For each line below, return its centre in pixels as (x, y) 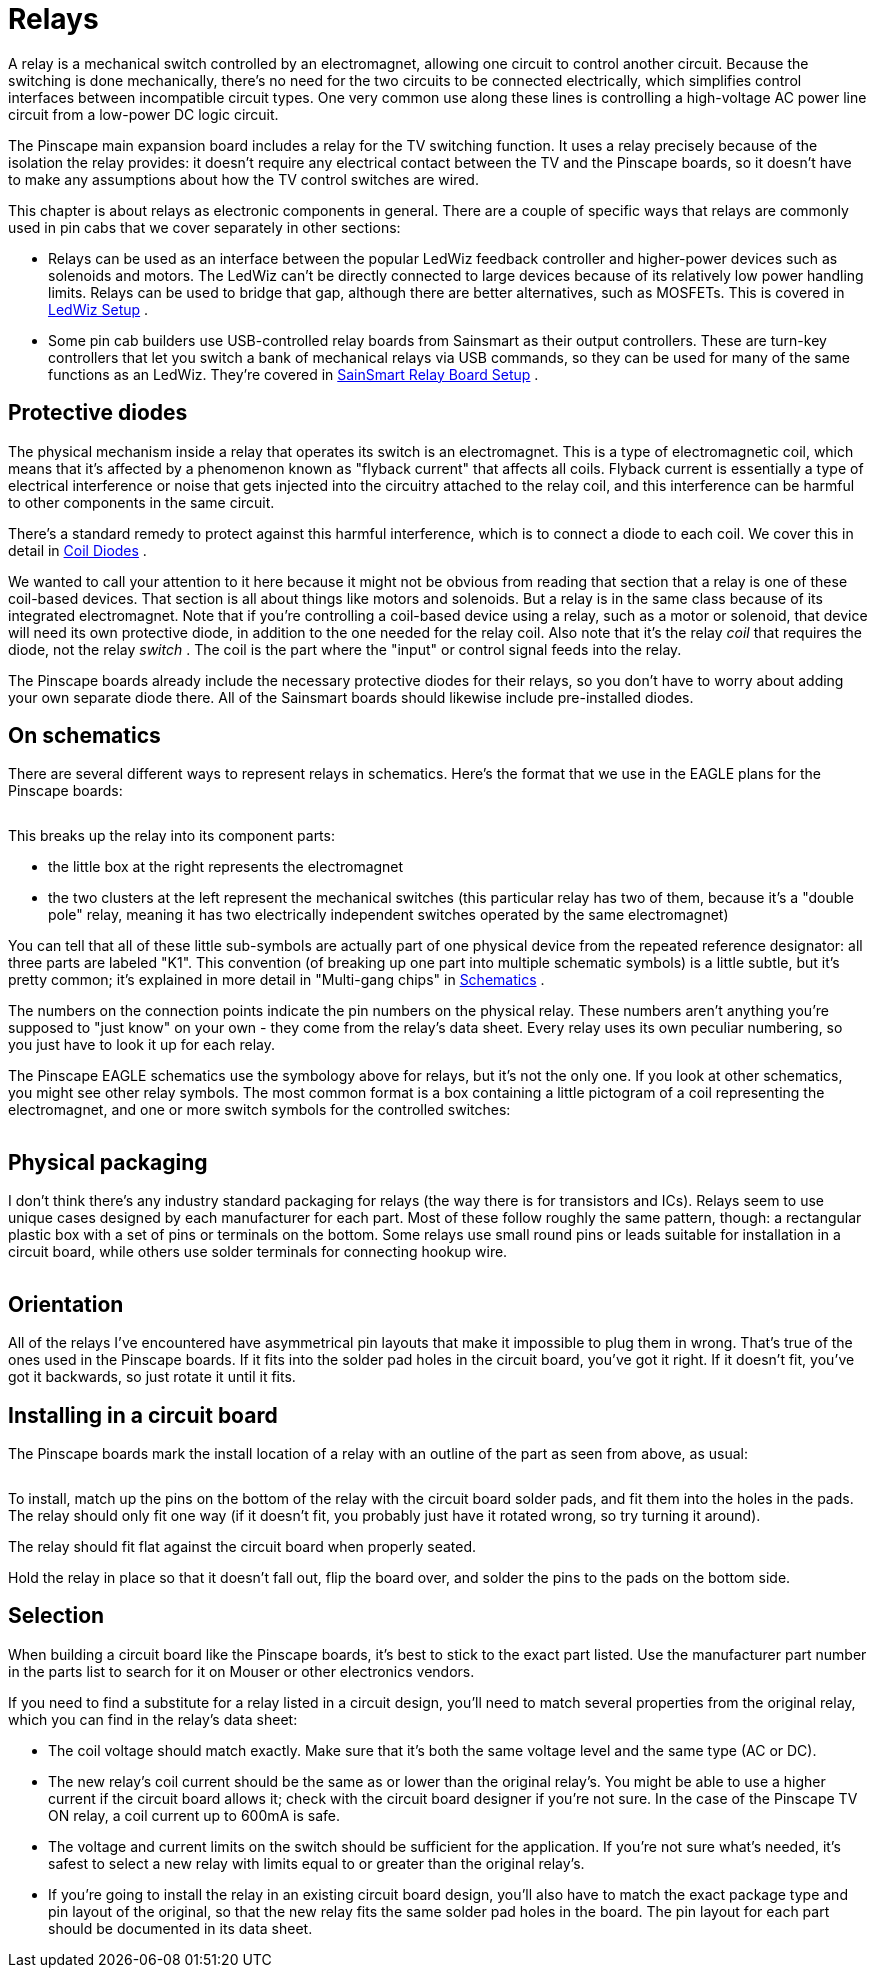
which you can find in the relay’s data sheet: (153, 1719)
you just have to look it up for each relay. (141, 1045)
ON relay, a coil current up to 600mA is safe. (194, 1815)
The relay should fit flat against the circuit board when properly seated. (242, 1546)
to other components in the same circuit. (141, 502)
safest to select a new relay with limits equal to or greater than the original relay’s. (316, 1863)
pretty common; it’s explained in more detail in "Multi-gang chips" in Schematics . (276, 980)
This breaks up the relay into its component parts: (171, 836)
